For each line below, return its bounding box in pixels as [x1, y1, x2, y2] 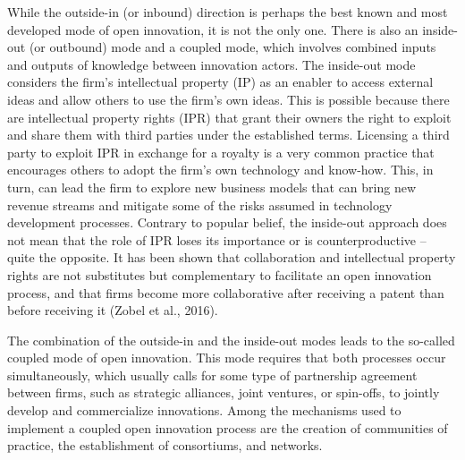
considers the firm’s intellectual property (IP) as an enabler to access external [7, 72, 434, 91]
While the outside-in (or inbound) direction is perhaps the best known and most [7, 3, 448, 21]
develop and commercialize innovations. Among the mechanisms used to [7, 401, 402, 420]
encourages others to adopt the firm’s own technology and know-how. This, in [7, 160, 434, 179]
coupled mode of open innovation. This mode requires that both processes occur [7, 348, 446, 367]
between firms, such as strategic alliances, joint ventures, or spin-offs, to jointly [7, 383, 440, 402]
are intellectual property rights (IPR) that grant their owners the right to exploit [7, 107, 452, 126]
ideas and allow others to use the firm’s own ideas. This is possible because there [7, 89, 450, 108]
